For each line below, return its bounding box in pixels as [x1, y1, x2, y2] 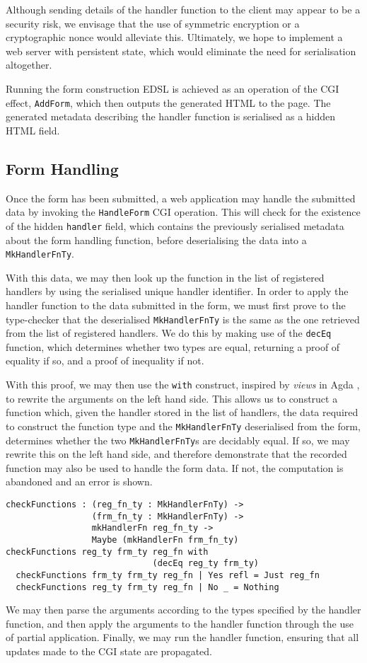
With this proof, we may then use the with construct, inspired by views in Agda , [6, 377, 360, 392]
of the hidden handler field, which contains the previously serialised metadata [6, 218, 344, 233]
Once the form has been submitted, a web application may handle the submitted [6, 190, 356, 205]
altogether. [6, 57, 52, 72]
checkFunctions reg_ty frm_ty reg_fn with [6, 546, 209, 557]
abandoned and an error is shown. [6, 474, 153, 489]
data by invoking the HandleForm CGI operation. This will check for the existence [6, 204, 361, 219]
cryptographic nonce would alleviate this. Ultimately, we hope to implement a [6, 30, 343, 45]
